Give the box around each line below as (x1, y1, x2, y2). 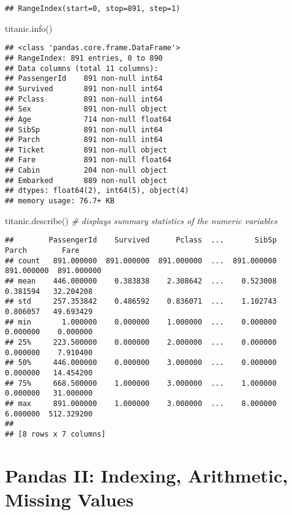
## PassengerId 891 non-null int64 (5, 74, 163, 83)
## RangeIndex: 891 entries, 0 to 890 (5, 53, 163, 62)
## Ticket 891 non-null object (5, 145, 167, 154)
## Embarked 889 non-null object (5, 176, 167, 185)
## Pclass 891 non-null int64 (5, 94, 163, 103)
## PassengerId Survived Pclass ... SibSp (5, 236, 277, 245)
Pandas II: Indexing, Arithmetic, (5, 462, 288, 487)
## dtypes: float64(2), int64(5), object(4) (5, 186, 189, 195)
